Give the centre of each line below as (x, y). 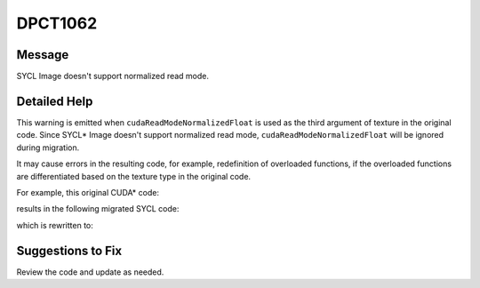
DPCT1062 (57, 23)
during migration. (48, 148)
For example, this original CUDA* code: (88, 192)
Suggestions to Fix (69, 250)
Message (43, 55)
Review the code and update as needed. (90, 272)
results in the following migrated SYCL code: (98, 209)
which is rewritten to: (55, 225)
